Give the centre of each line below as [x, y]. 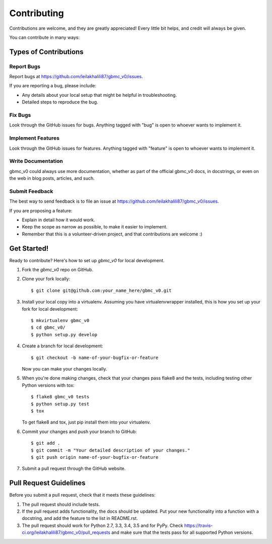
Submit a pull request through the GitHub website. [74, 468]
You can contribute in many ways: [45, 37]
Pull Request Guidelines [47, 483]
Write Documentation [36, 161]
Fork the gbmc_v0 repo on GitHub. [57, 270]
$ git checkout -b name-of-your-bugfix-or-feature [95, 357]
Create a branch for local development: [62, 346]
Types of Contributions [46, 52]
